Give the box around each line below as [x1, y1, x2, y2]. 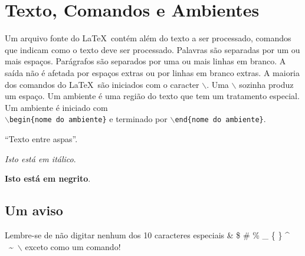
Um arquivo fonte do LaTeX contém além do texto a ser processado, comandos [5, 32, 291, 44]
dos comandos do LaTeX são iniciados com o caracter [5, 78, 199, 90]
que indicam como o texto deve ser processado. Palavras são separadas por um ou [5, 43, 300, 55]
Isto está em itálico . [5, 152, 76, 165]
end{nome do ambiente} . [175, 113, 266, 125]
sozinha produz [239, 78, 294, 90]
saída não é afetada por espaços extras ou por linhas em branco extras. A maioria [5, 66, 300, 78]
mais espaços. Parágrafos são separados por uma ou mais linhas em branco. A [5, 55, 286, 67]
